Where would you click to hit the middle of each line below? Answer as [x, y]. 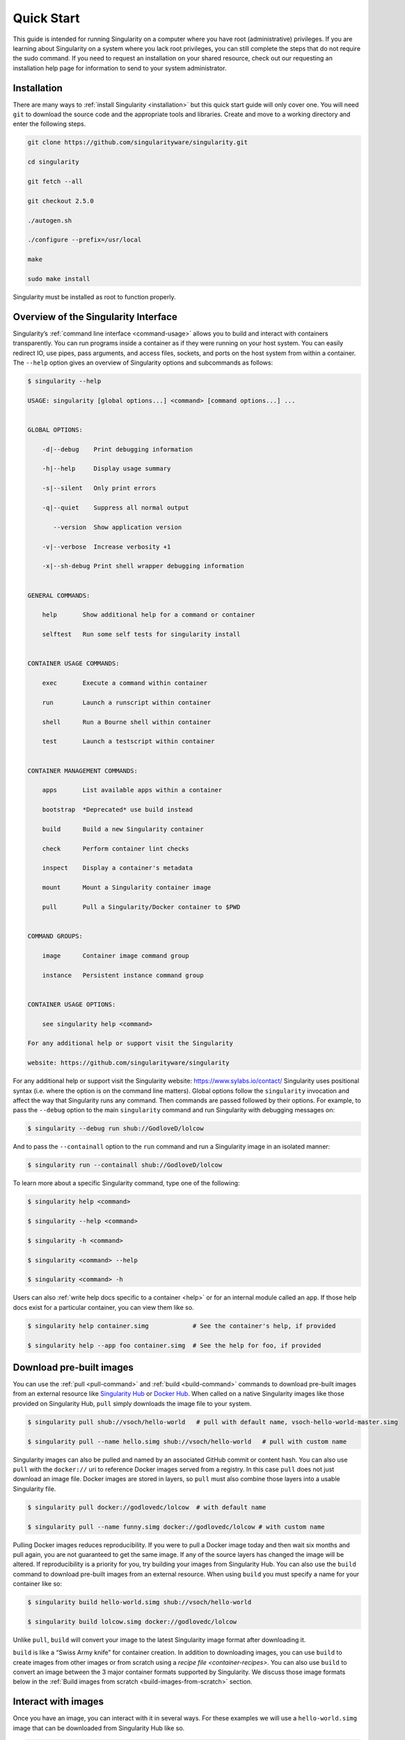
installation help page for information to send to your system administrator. [120, 68]
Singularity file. [34, 1489]
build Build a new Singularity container [123, 829]
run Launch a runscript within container [127, 702]
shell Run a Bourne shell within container [127, 722]
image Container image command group [116, 956]
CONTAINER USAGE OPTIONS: [72, 1004]
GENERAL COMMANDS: [59, 595]
